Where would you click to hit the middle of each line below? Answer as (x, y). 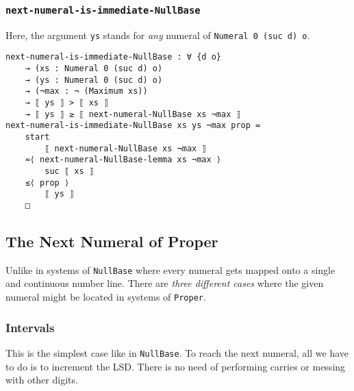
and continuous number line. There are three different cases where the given (165, 283)
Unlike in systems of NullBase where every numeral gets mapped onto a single (170, 269)
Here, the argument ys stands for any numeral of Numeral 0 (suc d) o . (158, 35)
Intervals (30, 327)
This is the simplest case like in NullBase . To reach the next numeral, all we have (177, 352)
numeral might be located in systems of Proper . (106, 297)
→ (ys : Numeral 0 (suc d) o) (94, 80)
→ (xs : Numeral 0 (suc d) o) (94, 69)
